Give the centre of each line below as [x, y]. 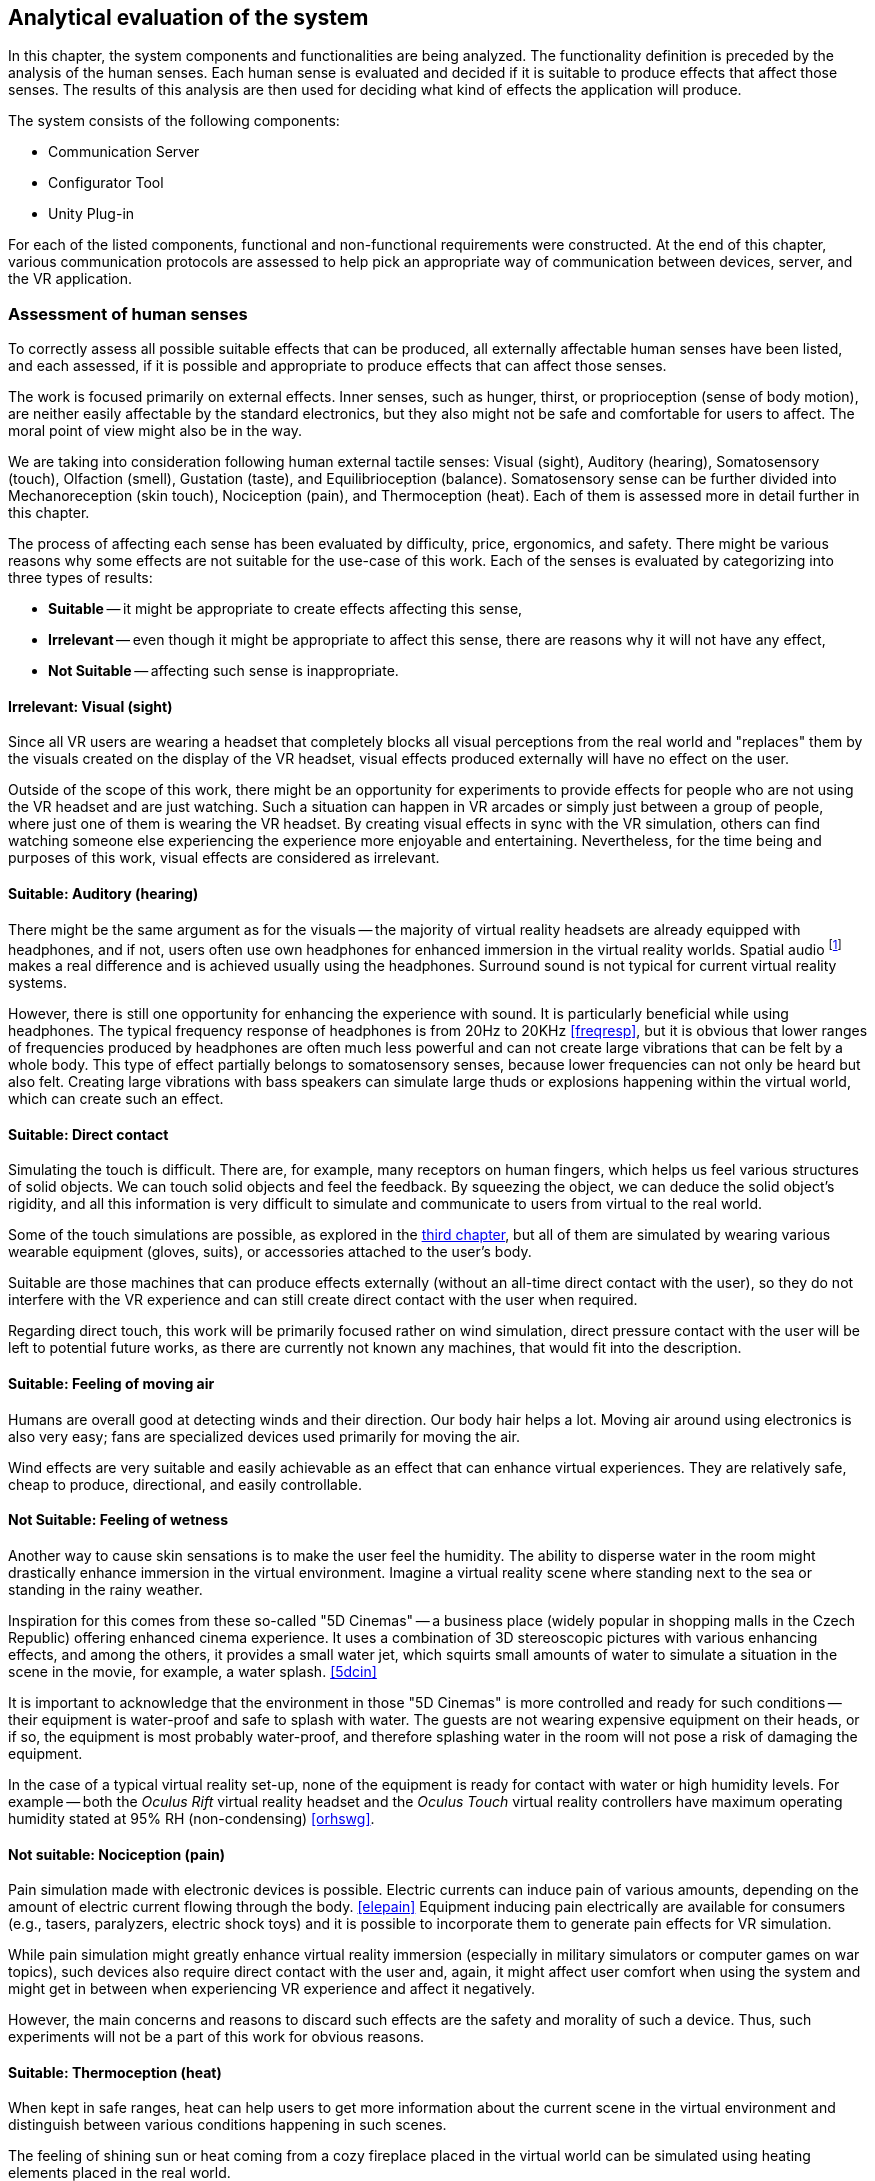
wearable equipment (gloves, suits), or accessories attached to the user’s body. [270, 1252]
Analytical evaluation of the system [188, 17]
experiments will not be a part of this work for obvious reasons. [216, 2037]
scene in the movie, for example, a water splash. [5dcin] [192, 1671]
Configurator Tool [106, 183]
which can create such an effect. [116, 1099]
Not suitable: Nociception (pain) [116, 1854]
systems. [37, 983]
